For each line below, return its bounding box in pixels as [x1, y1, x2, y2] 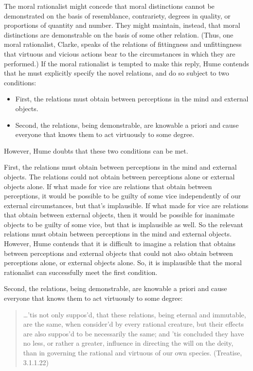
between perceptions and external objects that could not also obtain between [4, 248, 233, 258]
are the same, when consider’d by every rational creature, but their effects [23, 319, 244, 329]
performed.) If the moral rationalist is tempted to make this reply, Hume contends [4, 58, 249, 68]
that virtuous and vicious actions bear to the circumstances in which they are [4, 48, 235, 59]
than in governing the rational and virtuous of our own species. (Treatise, [23, 348, 242, 357]
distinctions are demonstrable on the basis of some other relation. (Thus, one [4, 29, 234, 39]
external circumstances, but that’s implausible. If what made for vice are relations [4, 200, 249, 210]
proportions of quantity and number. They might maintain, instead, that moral [4, 20, 240, 30]
